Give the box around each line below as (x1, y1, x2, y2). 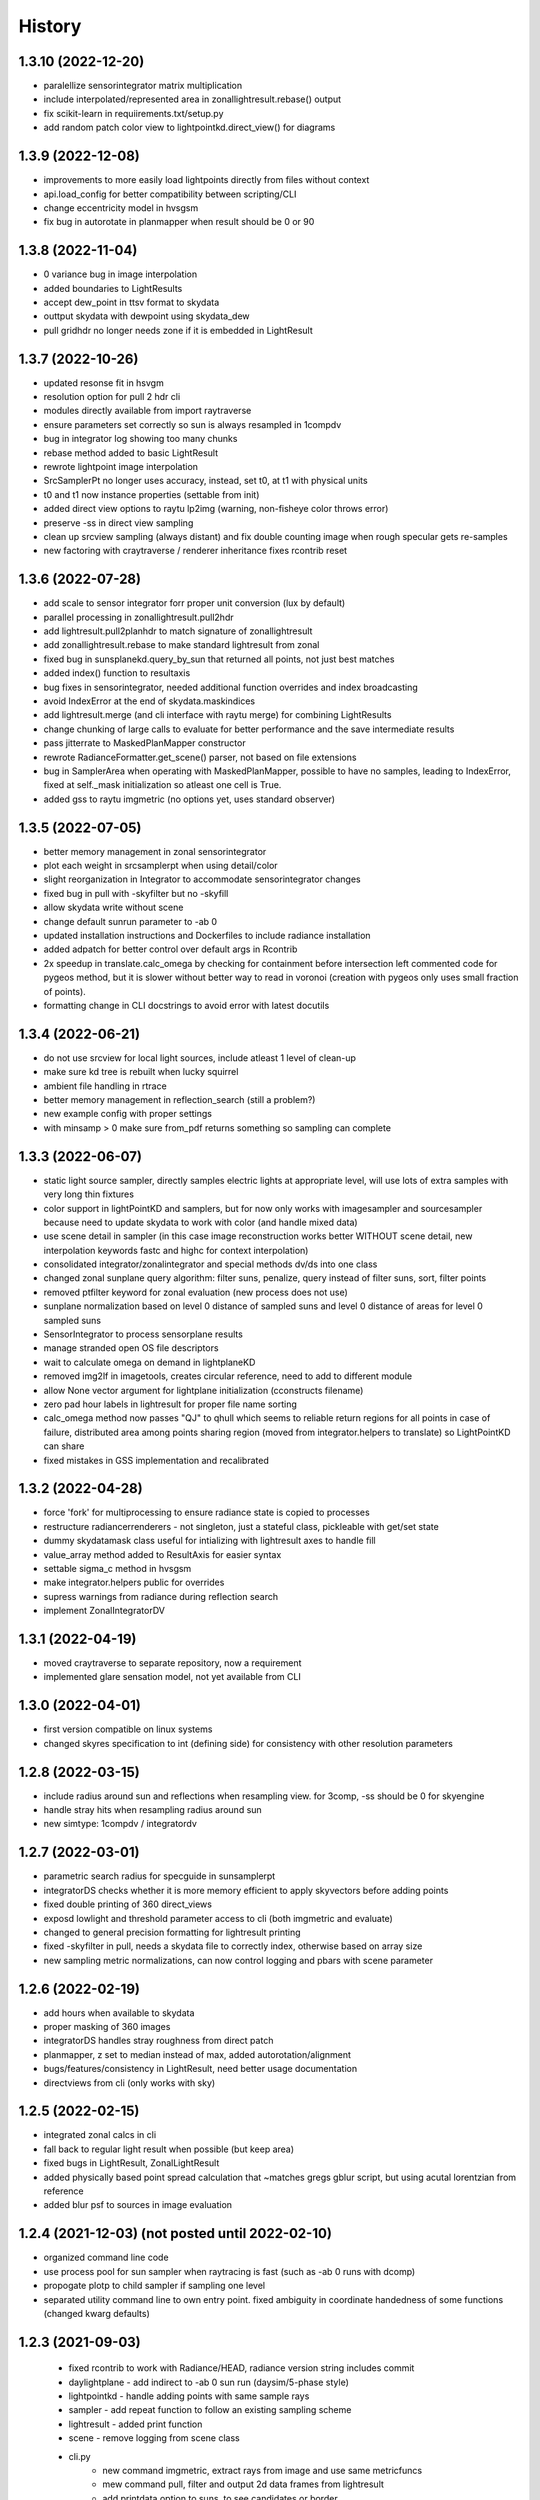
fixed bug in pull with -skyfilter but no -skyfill (43, 887, 229, 899)
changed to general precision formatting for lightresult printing (43, 1926, 301, 1938)
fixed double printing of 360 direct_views (43, 1898, 212, 1910)
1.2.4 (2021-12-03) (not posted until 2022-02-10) (18, 2225, 332, 2242)
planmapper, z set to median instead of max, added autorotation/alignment (43, 2048, 352, 2060)
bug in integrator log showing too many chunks (43, 433, 238, 445)
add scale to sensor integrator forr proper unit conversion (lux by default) (43, 597, 346, 609)
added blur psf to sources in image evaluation (43, 2199, 233, 2211)
